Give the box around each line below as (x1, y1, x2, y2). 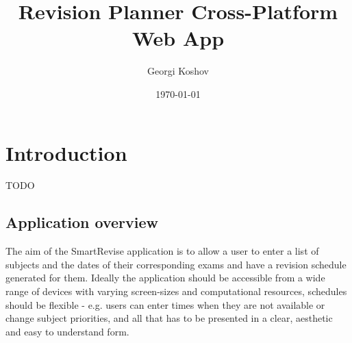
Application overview (5, 212, 159, 233)
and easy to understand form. (5, 324, 129, 338)
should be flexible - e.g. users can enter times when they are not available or (5, 297, 325, 312)
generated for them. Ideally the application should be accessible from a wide (5, 270, 325, 285)
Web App (131, 24, 225, 52)
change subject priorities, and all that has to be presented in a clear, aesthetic (5, 311, 333, 325)
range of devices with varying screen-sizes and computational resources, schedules (5, 284, 347, 298)
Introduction (5, 138, 127, 166)
